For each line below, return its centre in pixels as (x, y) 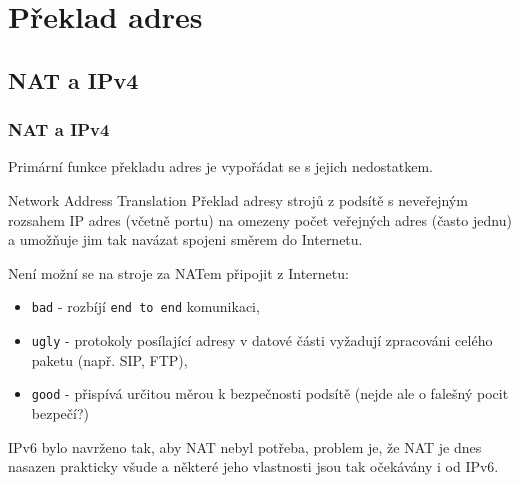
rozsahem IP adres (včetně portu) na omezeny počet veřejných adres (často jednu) (260, 219)
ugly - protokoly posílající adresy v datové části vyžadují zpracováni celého (262, 340)
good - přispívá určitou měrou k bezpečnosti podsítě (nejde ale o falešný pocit (270, 393)
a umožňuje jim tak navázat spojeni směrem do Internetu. (185, 239)
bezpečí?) (60, 412)
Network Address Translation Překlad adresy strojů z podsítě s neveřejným (238, 199)
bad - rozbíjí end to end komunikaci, (145, 306)
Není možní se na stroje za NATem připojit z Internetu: (178, 272)
